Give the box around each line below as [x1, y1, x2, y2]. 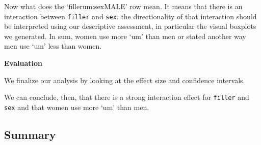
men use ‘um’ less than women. [4, 41, 102, 51]
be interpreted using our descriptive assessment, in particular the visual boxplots [4, 21, 256, 31]
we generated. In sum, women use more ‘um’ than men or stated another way [4, 30, 246, 41]
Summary [4, 126, 56, 142]
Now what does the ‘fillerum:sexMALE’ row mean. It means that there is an [4, 1, 243, 11]
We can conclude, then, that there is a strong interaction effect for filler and [4, 92, 249, 102]
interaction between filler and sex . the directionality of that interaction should [4, 11, 257, 21]
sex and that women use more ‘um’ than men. [4, 101, 149, 112]
